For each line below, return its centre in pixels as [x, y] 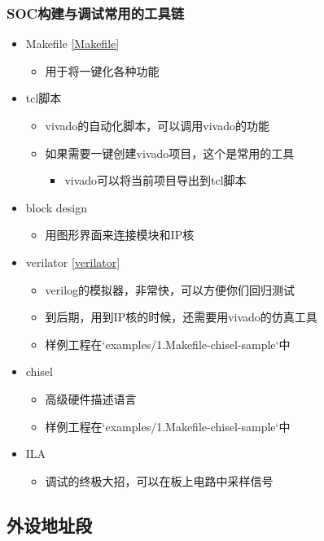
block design [56, 207]
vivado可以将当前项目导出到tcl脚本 [155, 180]
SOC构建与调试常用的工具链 [96, 13]
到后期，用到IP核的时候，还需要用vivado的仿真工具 [181, 317]
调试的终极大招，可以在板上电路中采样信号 [159, 480]
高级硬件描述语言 [91, 398]
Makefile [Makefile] [72, 44]
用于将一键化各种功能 [102, 70]
